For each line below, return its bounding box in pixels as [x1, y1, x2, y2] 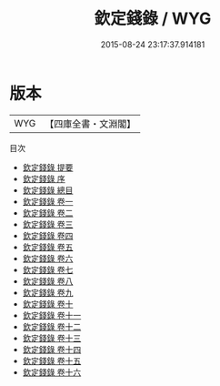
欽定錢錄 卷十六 [22, 366, 82, 378]
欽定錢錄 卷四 [22, 229, 74, 241]
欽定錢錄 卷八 [22, 275, 74, 287]
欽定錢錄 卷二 [22, 207, 74, 218]
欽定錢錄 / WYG [94, 8, 212, 29]
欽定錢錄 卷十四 [22, 343, 82, 355]
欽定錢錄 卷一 [22, 196, 74, 207]
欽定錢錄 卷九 [22, 287, 74, 298]
